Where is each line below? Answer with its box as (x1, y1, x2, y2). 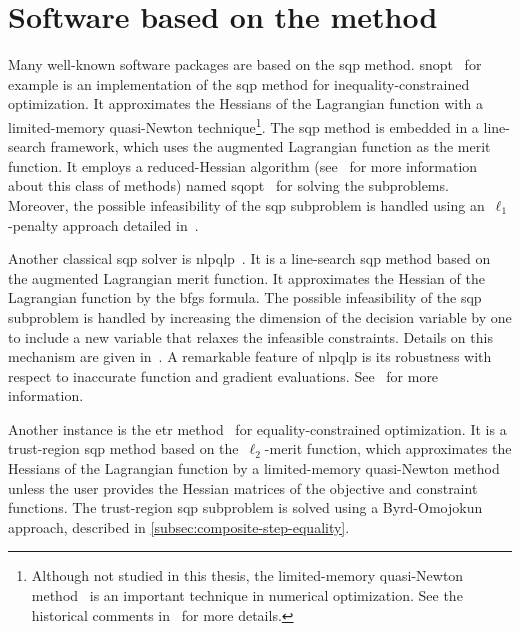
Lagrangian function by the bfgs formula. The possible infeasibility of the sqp (8, 287, 482, 308)
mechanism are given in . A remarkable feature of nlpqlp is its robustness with (8, 346, 492, 367)
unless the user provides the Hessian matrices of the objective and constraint (8, 477, 478, 498)
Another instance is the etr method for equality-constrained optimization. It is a (8, 418, 507, 439)
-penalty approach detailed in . (8, 214, 199, 235)
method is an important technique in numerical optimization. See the (31, 585, 463, 606)
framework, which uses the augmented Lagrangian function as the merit (50, 136, 491, 157)
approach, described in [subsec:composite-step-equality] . (8, 516, 350, 537)
